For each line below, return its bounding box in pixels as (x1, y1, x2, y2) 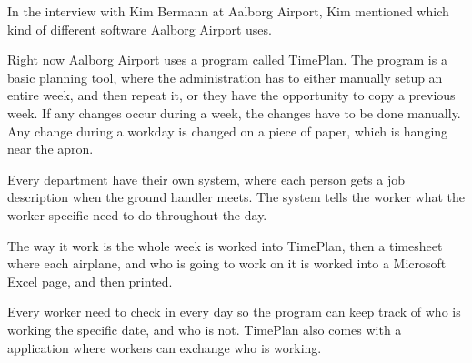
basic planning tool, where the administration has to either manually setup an (7, 67, 443, 86)
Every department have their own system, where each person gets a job (7, 169, 405, 188)
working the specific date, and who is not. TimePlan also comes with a (7, 319, 402, 338)
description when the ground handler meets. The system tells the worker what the (7, 187, 465, 207)
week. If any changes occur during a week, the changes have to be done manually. (7, 103, 461, 122)
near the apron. (7, 139, 94, 158)
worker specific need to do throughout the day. (7, 205, 267, 224)
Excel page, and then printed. (7, 271, 173, 290)
